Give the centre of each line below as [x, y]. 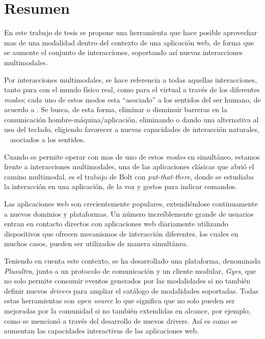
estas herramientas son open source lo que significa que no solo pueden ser [120, 301]
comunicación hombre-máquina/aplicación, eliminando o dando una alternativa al [131, 119]
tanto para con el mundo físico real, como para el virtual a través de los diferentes [132, 89]
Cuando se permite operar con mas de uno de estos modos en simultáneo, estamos [132, 156]
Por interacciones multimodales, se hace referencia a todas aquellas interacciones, [131, 79]
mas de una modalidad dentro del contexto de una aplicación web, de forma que [129, 42]
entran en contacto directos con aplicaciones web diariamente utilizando [116, 224]
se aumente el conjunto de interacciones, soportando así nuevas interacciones [123, 52]
